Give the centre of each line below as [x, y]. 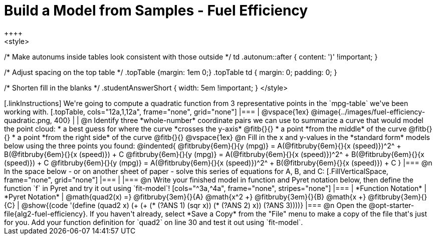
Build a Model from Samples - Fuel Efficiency [156, 10]
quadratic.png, [28, 120]
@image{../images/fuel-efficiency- [368, 111]
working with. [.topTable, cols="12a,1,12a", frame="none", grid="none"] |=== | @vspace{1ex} [157, 111]
